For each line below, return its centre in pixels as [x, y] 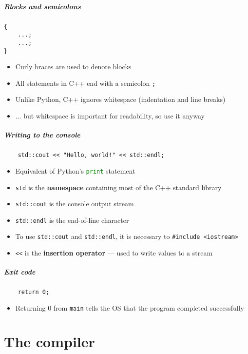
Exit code [20, 272]
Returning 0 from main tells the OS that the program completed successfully [130, 308]
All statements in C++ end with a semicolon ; [86, 83]
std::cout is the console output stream [75, 204]
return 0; [34, 292]
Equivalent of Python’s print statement [75, 170]
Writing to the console [42, 135]
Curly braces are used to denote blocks [73, 67]
